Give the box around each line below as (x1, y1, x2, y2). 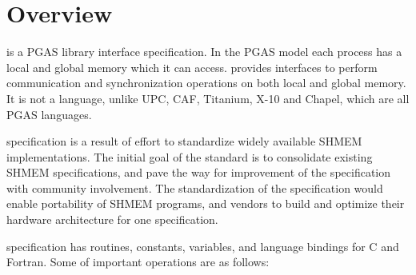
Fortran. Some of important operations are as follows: (6, 253, 270, 270)
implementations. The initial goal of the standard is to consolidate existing (6, 148, 373, 165)
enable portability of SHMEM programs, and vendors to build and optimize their (6, 195, 405, 212)
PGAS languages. (6, 106, 92, 122)
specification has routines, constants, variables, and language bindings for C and (6, 237, 399, 254)
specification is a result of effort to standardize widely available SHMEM (6, 133, 362, 149)
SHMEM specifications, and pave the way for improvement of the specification (6, 164, 391, 181)
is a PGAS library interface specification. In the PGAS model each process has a (6, 43, 402, 60)
